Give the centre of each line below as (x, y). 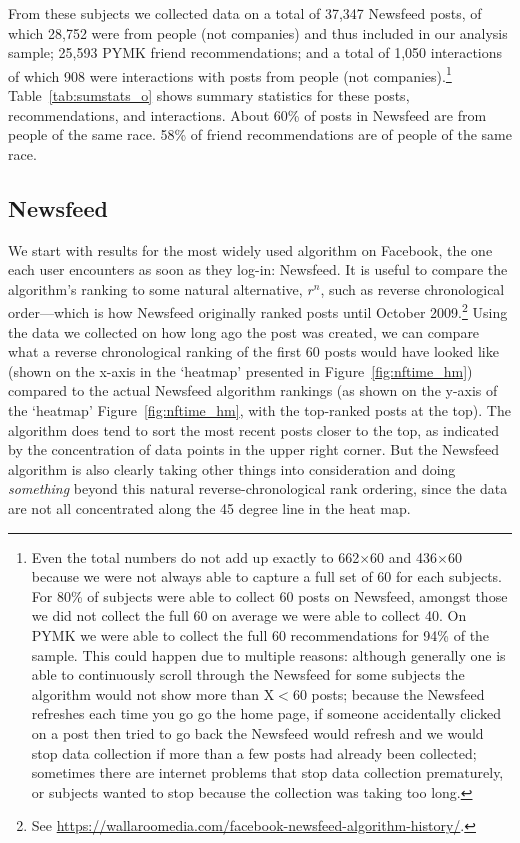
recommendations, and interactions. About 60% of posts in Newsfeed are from (247, 114)
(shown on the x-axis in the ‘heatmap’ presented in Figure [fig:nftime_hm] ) (240, 370)
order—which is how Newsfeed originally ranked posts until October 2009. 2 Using (258, 311)
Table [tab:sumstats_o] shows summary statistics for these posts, (209, 95)
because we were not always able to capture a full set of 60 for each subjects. (266, 576)
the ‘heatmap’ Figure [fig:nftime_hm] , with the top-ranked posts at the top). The (259, 410)
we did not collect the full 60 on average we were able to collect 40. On (249, 615)
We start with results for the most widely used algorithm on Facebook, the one (250, 249)
